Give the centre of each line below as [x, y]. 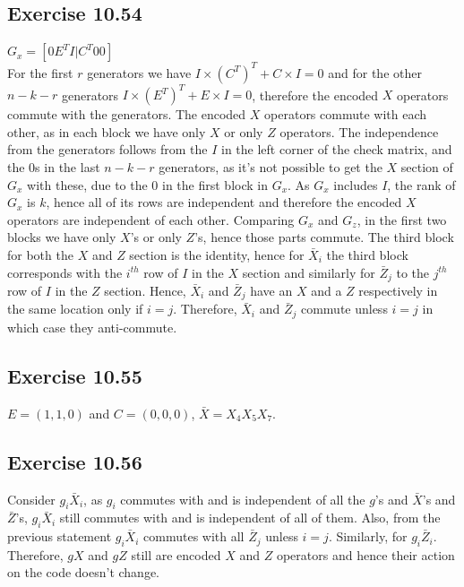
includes [356, 184]
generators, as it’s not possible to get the [271, 166]
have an [271, 290]
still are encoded [176, 554]
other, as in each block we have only [107, 131]
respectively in [398, 290]
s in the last [68, 166]
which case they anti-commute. [92, 327]
